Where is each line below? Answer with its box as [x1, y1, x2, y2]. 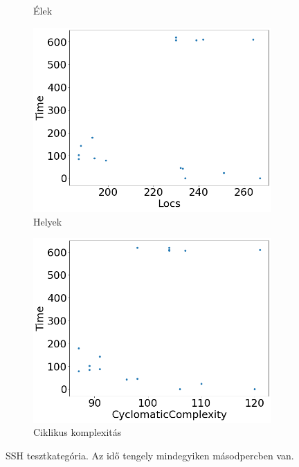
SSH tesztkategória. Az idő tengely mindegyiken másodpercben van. [6, 448, 294, 462]
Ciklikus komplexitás [33, 425, 122, 439]
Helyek [33, 214, 62, 228]
